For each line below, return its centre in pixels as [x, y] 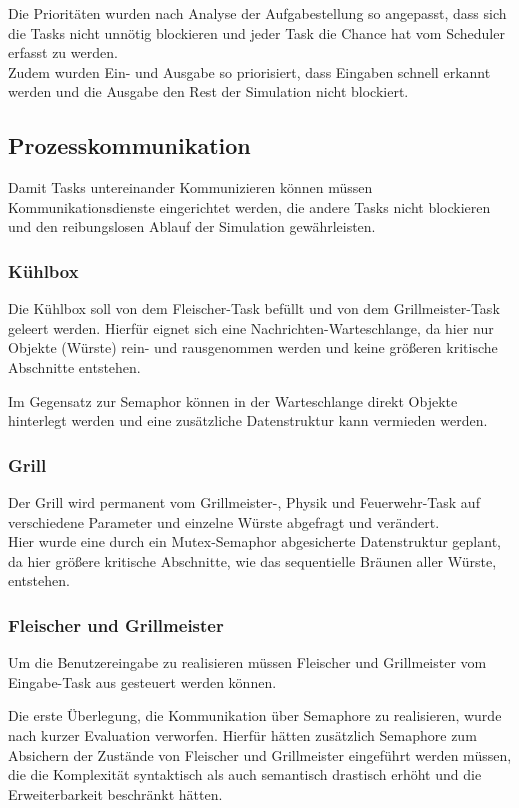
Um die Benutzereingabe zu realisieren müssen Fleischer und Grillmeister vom [247, 662]
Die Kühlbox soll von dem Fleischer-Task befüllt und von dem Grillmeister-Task [254, 308]
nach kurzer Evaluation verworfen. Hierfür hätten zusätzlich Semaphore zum [242, 734]
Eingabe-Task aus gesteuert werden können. [142, 681]
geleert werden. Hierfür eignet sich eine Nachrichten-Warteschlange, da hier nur [251, 327]
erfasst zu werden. [63, 52]
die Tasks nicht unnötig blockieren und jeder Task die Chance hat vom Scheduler [256, 32]
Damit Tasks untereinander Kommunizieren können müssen [190, 187]
